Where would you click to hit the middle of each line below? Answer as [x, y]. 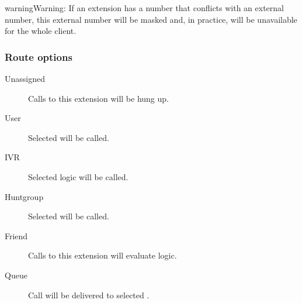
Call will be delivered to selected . [89, 295]
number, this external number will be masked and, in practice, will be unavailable [151, 19]
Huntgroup [24, 196]
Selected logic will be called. [78, 176]
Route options [39, 56]
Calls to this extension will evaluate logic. [103, 255]
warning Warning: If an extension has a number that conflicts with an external [145, 8]
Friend [16, 235]
